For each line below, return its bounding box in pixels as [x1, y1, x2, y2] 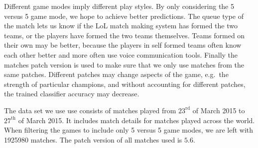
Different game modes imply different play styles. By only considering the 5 [4, 1, 234, 11]
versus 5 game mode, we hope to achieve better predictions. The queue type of [4, 10, 244, 21]
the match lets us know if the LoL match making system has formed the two [4, 20, 238, 31]
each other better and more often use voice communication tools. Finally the [4, 49, 238, 60]
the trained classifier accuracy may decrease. [4, 88, 139, 99]
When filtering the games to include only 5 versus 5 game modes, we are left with [4, 125, 254, 135]
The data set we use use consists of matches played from [4, 105, 176, 115]
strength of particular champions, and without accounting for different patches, [4, 78, 246, 89]
